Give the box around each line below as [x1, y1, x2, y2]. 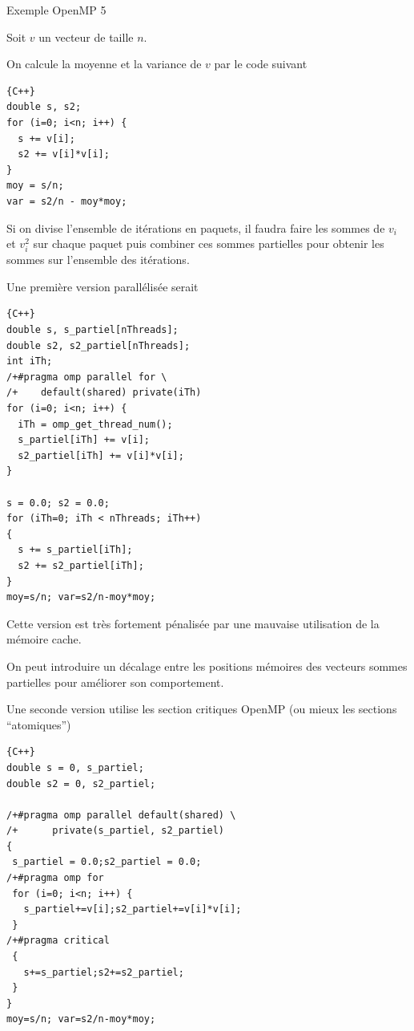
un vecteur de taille [38, 28, 134, 45]
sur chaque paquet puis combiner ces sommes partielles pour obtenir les [33, 235, 384, 252]
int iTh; [6, 355, 53, 367]
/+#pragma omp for [6, 872, 104, 884]
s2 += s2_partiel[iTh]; [18, 559, 144, 571]
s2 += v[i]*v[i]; [18, 148, 110, 160]
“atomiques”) [6, 716, 71, 733]
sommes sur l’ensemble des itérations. [6, 251, 190, 268]
